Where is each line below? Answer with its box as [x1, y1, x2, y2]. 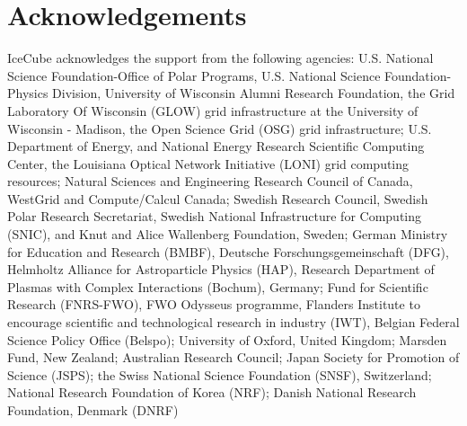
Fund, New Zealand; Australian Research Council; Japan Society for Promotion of [7, 348, 460, 367]
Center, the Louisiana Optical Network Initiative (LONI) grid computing [7, 154, 410, 173]
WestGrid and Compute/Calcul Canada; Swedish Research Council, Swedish [7, 189, 428, 208]
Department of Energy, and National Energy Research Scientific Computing [7, 137, 425, 155]
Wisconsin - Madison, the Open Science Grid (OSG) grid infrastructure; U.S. [7, 119, 432, 138]
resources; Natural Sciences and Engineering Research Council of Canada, [7, 172, 413, 191]
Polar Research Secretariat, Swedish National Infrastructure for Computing [7, 207, 422, 226]
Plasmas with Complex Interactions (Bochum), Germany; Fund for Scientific [7, 277, 428, 296]
